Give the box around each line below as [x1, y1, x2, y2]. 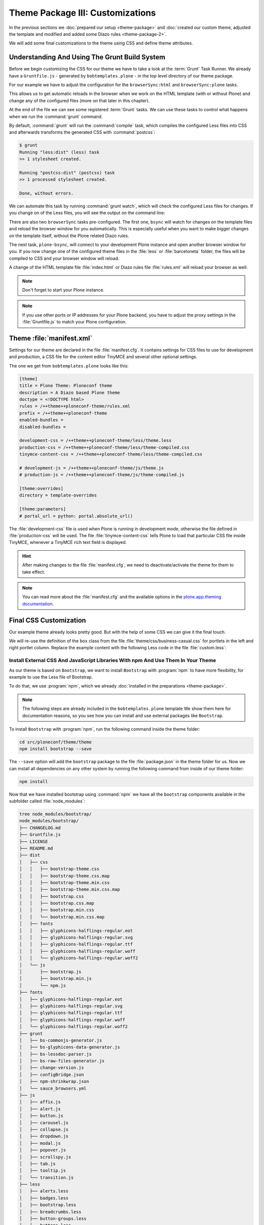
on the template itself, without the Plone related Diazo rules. [9, 233, 130, 239]
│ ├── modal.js [19, 1140, 61, 1146]
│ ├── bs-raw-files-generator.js [19, 1058, 105, 1064]
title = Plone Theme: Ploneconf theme [19, 383, 112, 389]
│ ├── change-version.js [19, 1065, 84, 1071]
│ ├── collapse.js [19, 1127, 68, 1132]
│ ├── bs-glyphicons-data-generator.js [19, 1044, 120, 1050]
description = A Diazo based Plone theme [19, 390, 120, 395]
